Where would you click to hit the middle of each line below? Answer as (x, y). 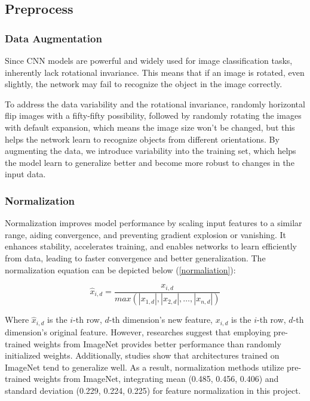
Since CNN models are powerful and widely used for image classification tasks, (149, 60)
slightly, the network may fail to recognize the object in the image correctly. (144, 84)
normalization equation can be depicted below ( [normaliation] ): (120, 269)
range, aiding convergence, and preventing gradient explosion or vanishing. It (145, 234)
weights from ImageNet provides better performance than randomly (157, 343)
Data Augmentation (53, 38)
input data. (25, 174)
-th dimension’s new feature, (161, 320)
